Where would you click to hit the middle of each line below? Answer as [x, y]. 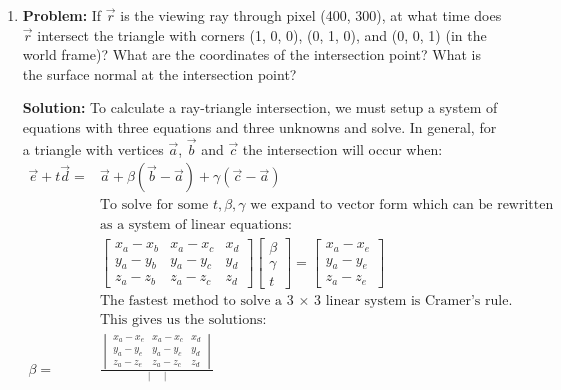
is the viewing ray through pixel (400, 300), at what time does [311, 15]
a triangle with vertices [93, 148]
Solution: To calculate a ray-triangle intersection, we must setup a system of [260, 107]
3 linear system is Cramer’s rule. [413, 300]
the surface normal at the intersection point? [159, 73]
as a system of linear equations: [195, 225]
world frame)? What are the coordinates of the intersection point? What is [251, 54]
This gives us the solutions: [183, 319]
